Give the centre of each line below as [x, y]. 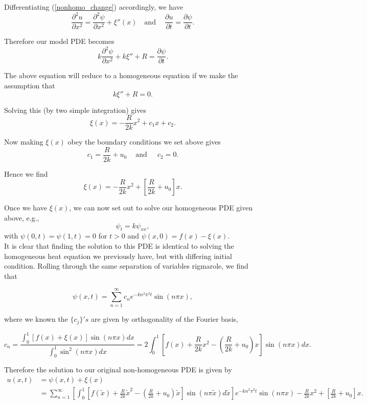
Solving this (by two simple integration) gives [75, 110]
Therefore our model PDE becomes [59, 41]
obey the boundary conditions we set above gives [144, 142]
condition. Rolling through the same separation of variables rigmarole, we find [126, 266]
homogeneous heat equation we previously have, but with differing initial [118, 256]
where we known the [36, 319]
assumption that [30, 85]
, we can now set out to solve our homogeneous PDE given [161, 208]
